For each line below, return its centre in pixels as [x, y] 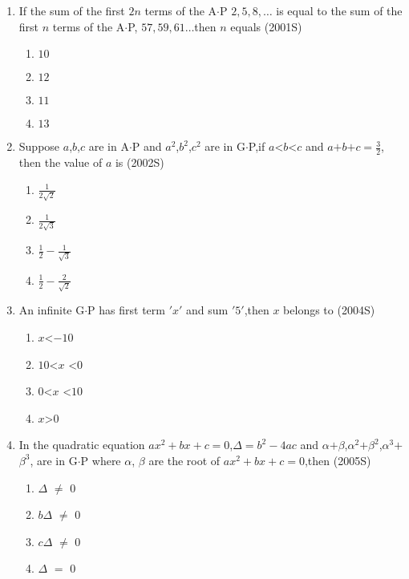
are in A [109, 146]
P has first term [126, 310]
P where [101, 460]
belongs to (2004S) [329, 310]
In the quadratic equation [82, 445]
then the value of [61, 162]
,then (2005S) [338, 460]
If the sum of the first [72, 10]
